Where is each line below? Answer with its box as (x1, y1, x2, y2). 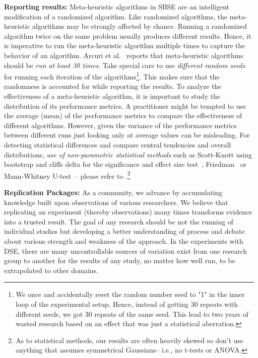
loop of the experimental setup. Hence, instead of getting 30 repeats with (15, 298, 238, 309)
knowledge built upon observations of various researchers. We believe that (4, 197, 228, 207)
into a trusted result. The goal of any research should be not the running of (4, 216, 234, 226)
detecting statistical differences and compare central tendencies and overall (4, 139, 231, 149)
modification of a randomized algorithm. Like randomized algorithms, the (4, 11, 228, 21)
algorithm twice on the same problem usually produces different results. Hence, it (4, 30, 252, 41)
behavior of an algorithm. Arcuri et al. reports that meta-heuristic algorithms (4, 50, 244, 60)
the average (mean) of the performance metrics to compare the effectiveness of (4, 110, 242, 121)
